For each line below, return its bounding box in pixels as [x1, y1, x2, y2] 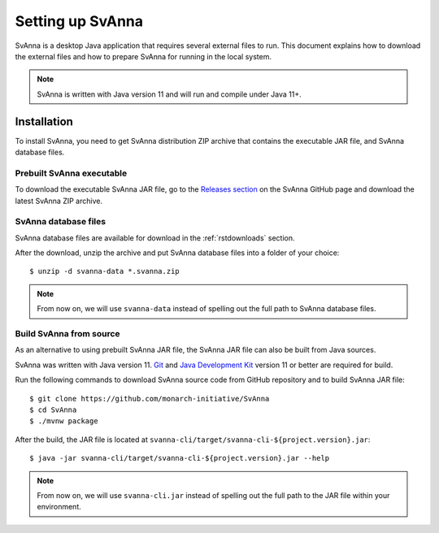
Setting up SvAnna [15, 12, 144, 30]
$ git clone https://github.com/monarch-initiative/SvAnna [29, 394, 270, 403]
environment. [37, 502, 81, 512]
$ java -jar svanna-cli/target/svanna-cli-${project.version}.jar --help [29, 453, 330, 463]
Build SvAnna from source [15, 328, 121, 340]
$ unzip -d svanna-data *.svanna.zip [29, 266, 180, 276]
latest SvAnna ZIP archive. [15, 196, 103, 206]
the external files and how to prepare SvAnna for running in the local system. [15, 51, 272, 61]
